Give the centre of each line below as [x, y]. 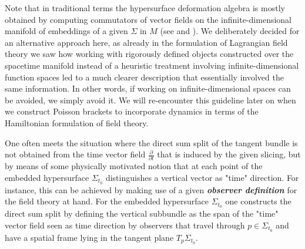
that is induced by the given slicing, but [229, 154]
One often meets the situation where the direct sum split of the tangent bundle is [151, 142]
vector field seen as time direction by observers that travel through [125, 225]
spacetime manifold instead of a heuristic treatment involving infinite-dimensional [152, 65]
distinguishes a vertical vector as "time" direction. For [202, 178]
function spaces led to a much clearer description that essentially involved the [144, 77]
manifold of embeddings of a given [66, 31]
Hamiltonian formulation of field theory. [77, 122]
